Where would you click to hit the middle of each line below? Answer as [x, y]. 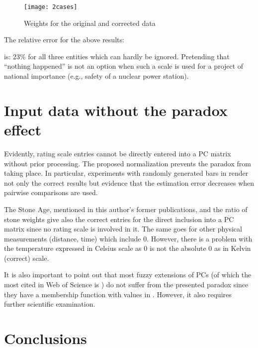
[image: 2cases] [51, 7]
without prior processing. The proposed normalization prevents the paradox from [128, 163]
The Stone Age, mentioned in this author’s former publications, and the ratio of [126, 209]
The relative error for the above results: [64, 40]
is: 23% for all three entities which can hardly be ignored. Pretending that [117, 56]
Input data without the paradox [116, 110]
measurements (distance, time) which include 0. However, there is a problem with [128, 238]
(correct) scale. [27, 258]
